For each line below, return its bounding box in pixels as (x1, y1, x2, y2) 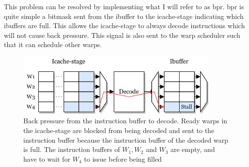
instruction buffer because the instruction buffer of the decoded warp (23, 134, 229, 145)
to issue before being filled (84, 153, 162, 164)
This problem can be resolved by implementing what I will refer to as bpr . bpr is (4, 1, 244, 11)
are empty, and (170, 144, 215, 154)
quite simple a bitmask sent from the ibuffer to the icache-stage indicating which (4, 11, 244, 21)
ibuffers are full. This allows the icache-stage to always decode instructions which (4, 20, 245, 31)
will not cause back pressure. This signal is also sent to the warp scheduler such (4, 30, 240, 40)
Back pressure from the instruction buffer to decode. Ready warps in (23, 116, 228, 126)
